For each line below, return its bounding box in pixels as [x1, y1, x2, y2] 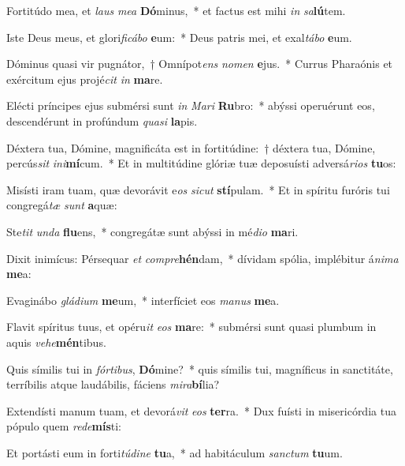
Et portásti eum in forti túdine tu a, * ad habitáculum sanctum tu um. [6, 444, 343, 460]
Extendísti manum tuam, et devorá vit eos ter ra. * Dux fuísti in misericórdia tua [6, 402, 396, 419]
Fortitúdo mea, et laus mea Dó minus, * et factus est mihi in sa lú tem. [6, 2, 346, 18]
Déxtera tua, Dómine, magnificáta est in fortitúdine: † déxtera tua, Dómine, [6, 139, 376, 156]
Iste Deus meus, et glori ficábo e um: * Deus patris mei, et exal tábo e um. [6, 28, 352, 45]
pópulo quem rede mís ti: [6, 418, 121, 434]
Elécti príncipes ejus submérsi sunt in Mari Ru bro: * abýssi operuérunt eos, [6, 97, 375, 114]
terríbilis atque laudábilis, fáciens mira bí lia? [6, 376, 220, 393]
